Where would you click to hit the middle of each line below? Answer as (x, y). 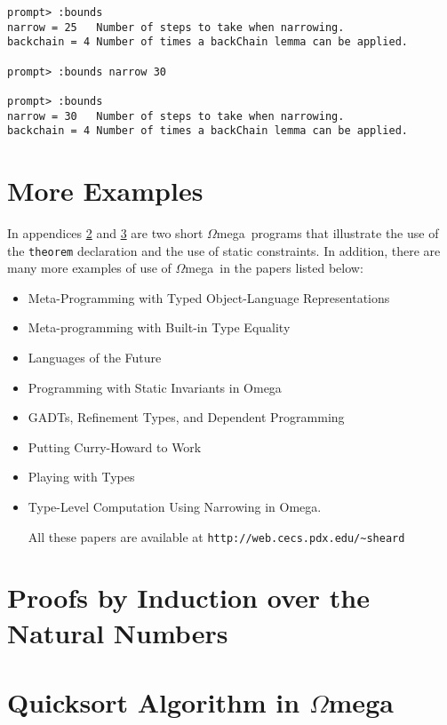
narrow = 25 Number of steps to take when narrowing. (176, 27)
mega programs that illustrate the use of (327, 233)
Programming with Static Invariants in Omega (155, 387)
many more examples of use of (89, 268)
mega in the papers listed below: (274, 268)
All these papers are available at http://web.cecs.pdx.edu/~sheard (216, 536)
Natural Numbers (118, 632)
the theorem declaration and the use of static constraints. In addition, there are (224, 250)
